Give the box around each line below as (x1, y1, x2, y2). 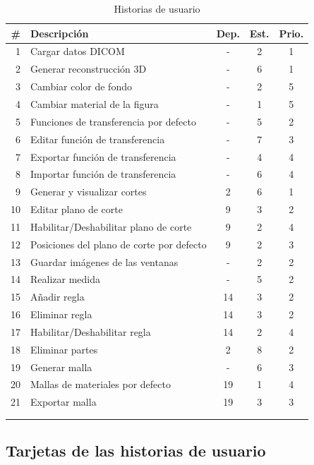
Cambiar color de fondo (30, 79, 132, 94)
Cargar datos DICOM (30, 44, 125, 59)
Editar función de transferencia (30, 131, 165, 146)
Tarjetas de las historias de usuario (6, 440, 266, 461)
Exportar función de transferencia (30, 149, 176, 164)
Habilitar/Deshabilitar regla (30, 324, 151, 339)
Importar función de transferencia (30, 167, 176, 181)
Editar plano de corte (30, 202, 123, 217)
